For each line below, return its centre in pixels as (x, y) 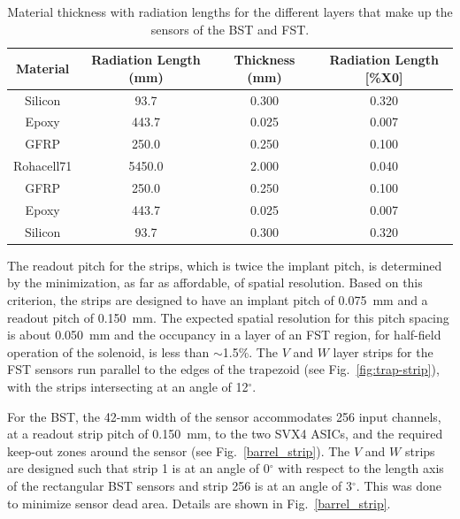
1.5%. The (250, 351)
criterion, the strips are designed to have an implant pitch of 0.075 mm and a (218, 299)
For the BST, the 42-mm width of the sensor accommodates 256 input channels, (224, 416)
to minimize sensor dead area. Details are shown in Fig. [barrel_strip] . (199, 503)
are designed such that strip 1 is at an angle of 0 (138, 468)
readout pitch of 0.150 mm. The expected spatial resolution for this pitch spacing (228, 317)
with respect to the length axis (361, 468)
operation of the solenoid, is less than (108, 351)
